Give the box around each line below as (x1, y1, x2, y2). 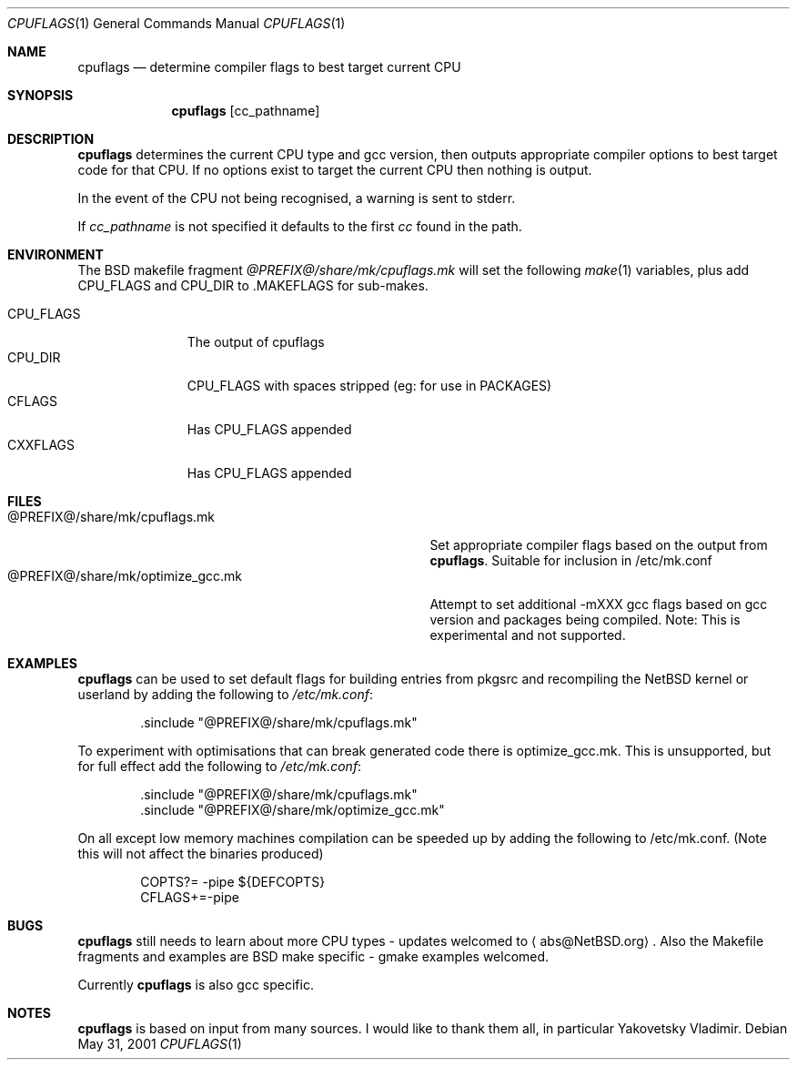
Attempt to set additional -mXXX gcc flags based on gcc (429, 596, 768, 612)
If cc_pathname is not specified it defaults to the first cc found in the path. (77, 218, 522, 234)
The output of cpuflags (187, 334, 325, 350)
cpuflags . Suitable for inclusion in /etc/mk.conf (429, 553, 712, 568)
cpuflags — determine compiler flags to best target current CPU (77, 59, 461, 75)
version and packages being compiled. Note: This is (429, 612, 741, 627)
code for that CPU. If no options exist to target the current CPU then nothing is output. (77, 162, 592, 178)
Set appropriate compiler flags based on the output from (429, 537, 768, 553)
